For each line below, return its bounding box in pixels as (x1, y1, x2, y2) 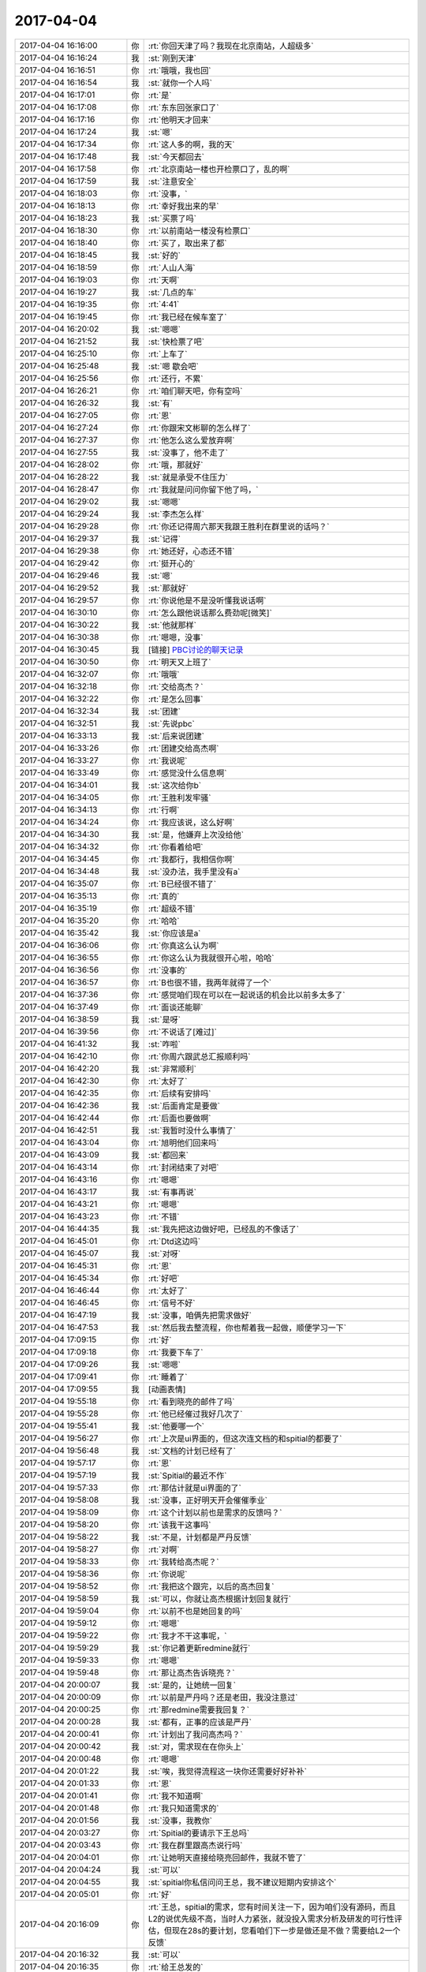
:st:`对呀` (148, 1248, 181, 1259)
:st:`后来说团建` (148, 730, 205, 741)
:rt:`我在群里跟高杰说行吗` (148, 1839, 243, 1851)
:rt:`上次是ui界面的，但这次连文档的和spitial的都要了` (148, 1432, 342, 1444)
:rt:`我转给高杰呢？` (148, 1556, 219, 1567)
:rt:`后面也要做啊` (148, 1112, 211, 1123)
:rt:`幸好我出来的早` (148, 200, 219, 211)
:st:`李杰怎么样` (148, 509, 205, 520)
